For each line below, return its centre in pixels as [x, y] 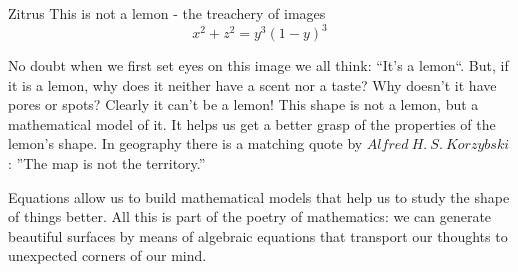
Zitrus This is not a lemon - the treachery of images [167, 13]
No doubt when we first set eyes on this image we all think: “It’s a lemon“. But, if [258, 65]
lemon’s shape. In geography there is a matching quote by [185, 143]
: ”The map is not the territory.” [107, 163]
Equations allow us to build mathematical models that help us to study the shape [259, 196]
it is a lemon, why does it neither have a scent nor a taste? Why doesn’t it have [252, 84]
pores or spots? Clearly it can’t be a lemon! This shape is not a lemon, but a [243, 104]
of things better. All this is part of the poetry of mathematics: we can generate [250, 216]
